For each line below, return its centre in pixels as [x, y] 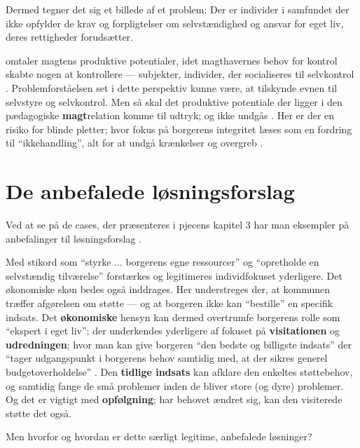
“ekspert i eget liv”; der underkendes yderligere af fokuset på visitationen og [173, 331]
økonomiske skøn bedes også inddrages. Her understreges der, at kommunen [168, 289]
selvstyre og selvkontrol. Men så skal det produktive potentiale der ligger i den [174, 101]
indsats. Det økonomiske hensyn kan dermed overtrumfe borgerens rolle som [173, 317]
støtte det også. [39, 413]
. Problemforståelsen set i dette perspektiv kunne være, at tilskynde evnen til [172, 87]
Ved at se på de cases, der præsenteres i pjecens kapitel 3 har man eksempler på [178, 225]
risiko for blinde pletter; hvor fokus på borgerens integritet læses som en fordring [179, 129]
